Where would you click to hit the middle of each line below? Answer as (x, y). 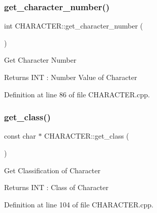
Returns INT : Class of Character (56, 187)
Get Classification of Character (52, 170)
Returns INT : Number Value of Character (71, 77)
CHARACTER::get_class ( (87, 136)
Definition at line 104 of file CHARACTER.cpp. (79, 204)
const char (20, 136)
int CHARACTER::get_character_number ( (74, 26)
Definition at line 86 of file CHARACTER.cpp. (77, 94)
